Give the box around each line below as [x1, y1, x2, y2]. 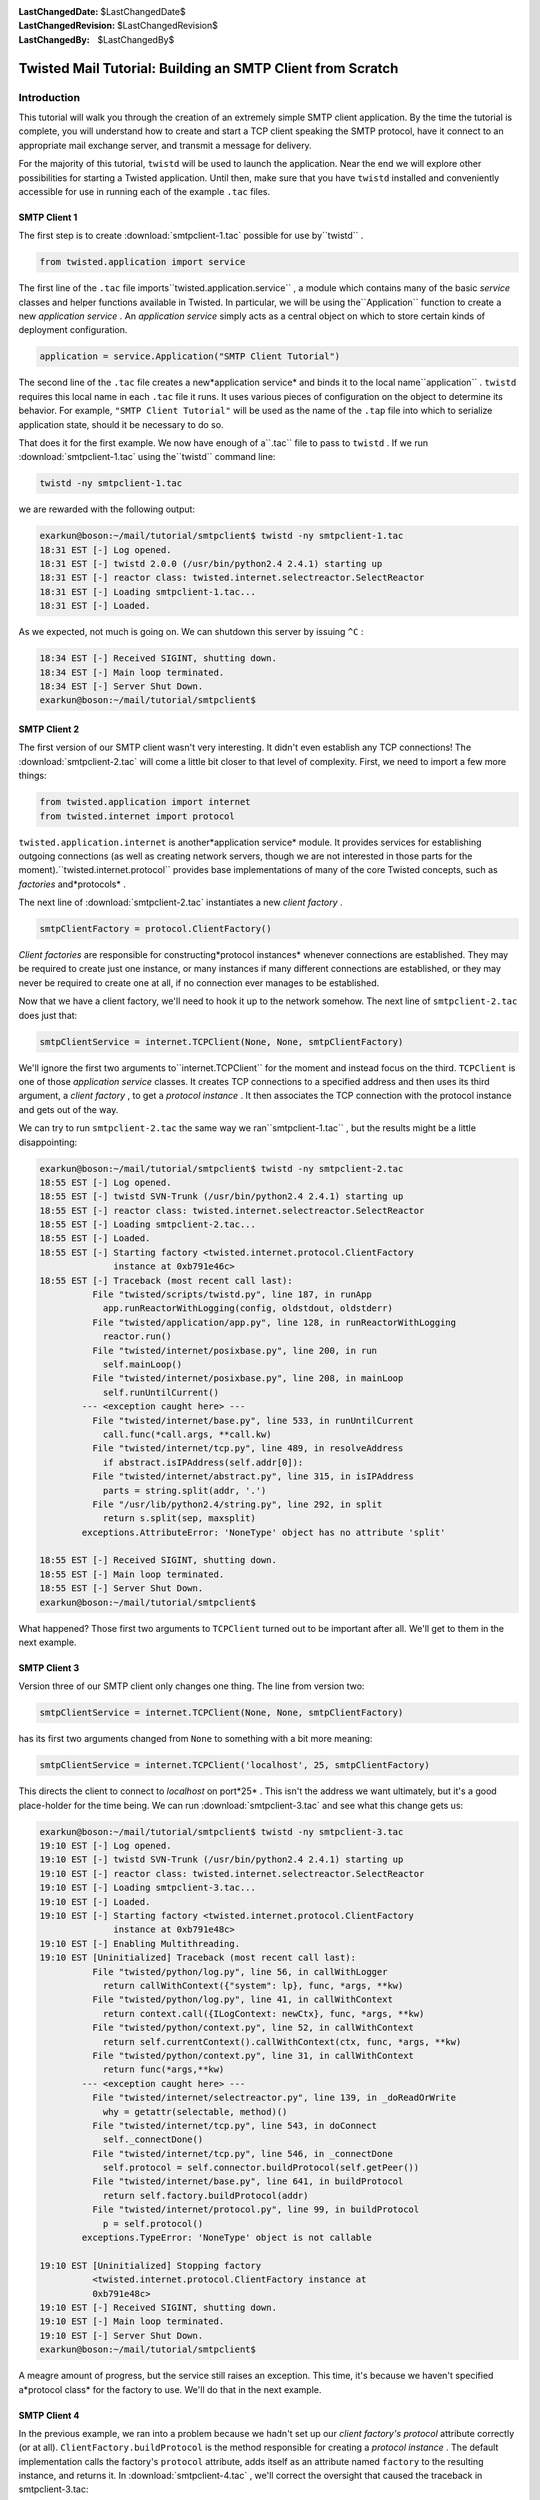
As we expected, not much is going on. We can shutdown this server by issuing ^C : [18, 626, 364, 638]
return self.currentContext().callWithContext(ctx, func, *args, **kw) [102, 2036, 462, 2047]
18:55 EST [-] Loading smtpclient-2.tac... [39, 1219, 257, 1230]
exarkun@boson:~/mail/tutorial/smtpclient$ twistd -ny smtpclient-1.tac [39, 530, 404, 542]
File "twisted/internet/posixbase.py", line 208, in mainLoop [91, 1373, 404, 1384]
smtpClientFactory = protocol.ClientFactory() [39, 923, 272, 935]
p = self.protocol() [102, 2218, 204, 2229]
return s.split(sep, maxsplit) [102, 1513, 257, 1524]
